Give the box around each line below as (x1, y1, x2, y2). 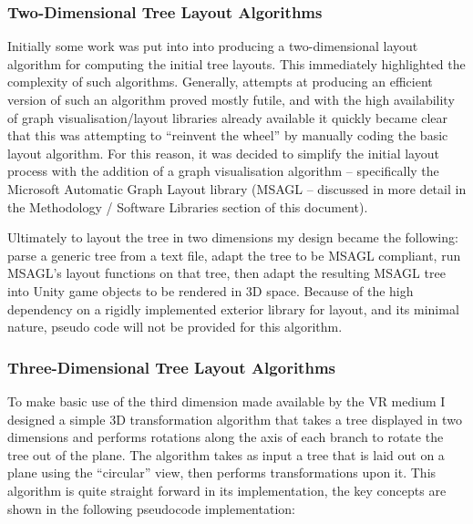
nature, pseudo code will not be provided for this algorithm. (7, 317, 343, 336)
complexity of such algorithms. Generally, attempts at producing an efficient (7, 72, 433, 91)
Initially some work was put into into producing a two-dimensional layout (7, 36, 418, 56)
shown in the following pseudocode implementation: (7, 498, 295, 518)
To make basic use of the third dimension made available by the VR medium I (7, 391, 446, 410)
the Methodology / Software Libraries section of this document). (7, 197, 368, 216)
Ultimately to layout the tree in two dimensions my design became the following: (7, 228, 458, 247)
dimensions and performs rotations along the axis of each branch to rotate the (7, 427, 444, 447)
